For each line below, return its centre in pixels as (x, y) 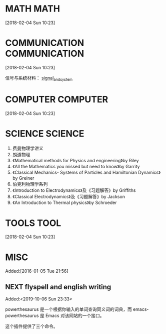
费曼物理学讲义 (28, 148)
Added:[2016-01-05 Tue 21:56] (37, 271)
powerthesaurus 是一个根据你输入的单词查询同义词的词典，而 (68, 309)
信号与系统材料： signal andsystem (39, 78)
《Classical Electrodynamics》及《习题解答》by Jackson (68, 196)
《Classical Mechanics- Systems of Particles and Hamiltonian (75, 172)
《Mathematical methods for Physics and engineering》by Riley (75, 160)
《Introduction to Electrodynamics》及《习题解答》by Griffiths (74, 190)
